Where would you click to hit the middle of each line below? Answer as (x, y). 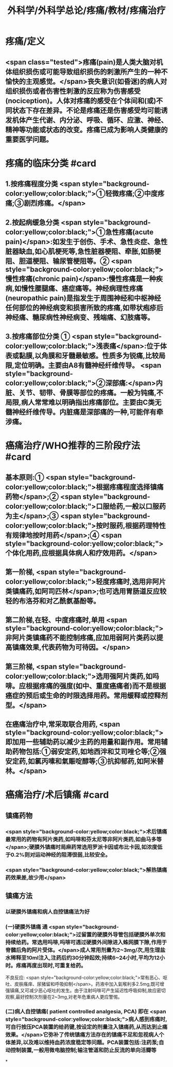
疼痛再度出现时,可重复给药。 (51, 965)
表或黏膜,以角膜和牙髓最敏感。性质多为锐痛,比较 (82, 356)
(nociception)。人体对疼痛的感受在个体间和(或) (81, 101)
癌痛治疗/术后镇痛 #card (57, 795)
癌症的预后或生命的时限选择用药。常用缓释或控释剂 (86, 695)
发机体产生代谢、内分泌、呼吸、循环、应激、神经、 (86, 120)
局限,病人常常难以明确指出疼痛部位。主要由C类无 (83, 402)
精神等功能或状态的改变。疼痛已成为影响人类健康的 (86, 130)
